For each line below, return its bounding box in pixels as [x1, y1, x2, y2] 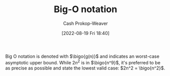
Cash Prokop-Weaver [63, 20, 108, 26]
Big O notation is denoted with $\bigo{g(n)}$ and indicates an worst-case [5, 53, 159, 59]
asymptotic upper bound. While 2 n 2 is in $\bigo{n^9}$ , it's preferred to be [5, 58, 161, 65]
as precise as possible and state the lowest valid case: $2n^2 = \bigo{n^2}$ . [5, 65, 165, 71]
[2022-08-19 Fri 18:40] [61, 30, 110, 36]
